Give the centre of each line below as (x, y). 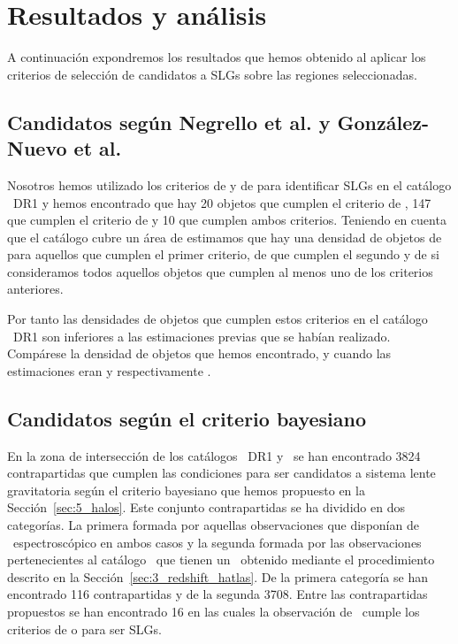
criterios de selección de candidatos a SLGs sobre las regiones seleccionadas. (212, 74)
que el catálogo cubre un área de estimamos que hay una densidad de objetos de (225, 237)
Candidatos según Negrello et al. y (169, 122)
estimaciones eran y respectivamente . (109, 370)
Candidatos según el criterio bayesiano (187, 418)
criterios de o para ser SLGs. (84, 629)
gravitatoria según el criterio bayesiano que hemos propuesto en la (186, 490)
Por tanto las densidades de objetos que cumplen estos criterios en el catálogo (218, 319)
